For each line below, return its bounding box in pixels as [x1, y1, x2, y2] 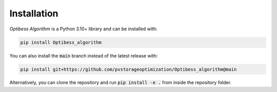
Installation [9, 8, 58, 19]
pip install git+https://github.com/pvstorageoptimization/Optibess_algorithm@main [20, 66, 237, 72]
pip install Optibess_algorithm [20, 39, 102, 45]
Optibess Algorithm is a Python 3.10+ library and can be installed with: [9, 26, 157, 32]
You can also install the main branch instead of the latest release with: [9, 52, 158, 59]
